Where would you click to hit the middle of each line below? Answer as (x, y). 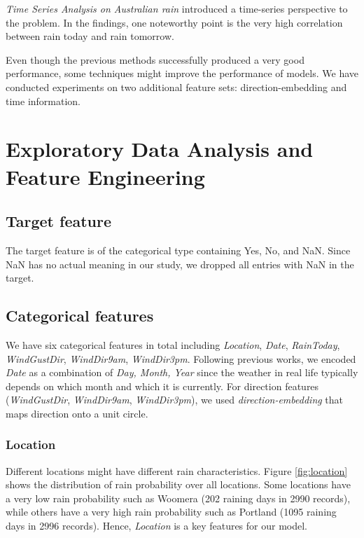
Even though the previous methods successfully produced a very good (155, 59)
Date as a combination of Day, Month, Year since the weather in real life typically (182, 372)
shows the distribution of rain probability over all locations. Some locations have (178, 484)
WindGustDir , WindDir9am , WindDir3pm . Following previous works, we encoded (181, 358)
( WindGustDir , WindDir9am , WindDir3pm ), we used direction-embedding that (175, 400)
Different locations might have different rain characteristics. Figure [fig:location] (177, 470)
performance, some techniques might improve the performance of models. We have (182, 73)
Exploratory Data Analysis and (160, 149)
